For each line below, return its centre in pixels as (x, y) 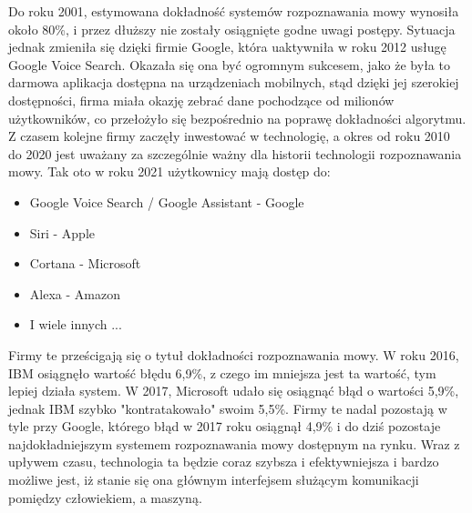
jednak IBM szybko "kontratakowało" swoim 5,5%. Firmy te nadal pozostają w (228, 408)
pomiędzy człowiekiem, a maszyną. (105, 497)
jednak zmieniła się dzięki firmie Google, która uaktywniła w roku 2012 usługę (227, 47)
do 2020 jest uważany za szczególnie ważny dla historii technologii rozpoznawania (235, 153)
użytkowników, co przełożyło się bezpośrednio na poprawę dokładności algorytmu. (237, 118)
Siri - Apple (62, 232)
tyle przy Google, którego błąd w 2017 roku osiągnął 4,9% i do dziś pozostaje (225, 426)
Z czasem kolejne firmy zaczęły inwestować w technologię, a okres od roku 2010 (229, 136)
